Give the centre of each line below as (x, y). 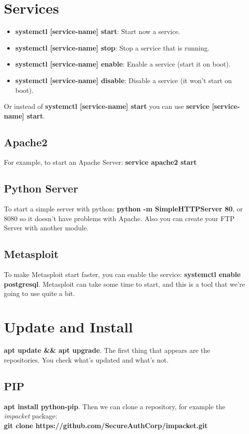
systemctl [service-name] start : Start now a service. (98, 31)
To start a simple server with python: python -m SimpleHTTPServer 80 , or (124, 209)
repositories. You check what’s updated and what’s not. (86, 359)
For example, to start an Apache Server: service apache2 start (101, 162)
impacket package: (31, 416)
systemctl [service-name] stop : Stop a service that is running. (112, 47)
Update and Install (69, 327)
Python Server (41, 188)
